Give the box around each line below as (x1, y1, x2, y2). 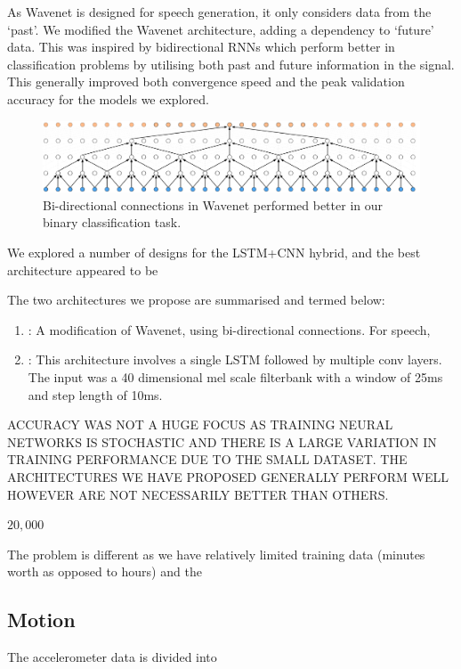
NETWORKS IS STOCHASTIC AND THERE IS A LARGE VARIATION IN (7, 432, 437, 451)
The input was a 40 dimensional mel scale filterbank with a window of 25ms (28, 368, 443, 387)
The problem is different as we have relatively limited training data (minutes (7, 544, 425, 563)
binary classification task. (43, 213, 182, 232)
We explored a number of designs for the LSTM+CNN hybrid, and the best (7, 243, 421, 262)
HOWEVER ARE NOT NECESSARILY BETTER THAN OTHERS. (7, 485, 389, 503)
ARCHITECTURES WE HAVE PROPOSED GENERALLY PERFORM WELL (7, 468, 449, 486)
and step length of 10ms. (28, 385, 163, 404)
